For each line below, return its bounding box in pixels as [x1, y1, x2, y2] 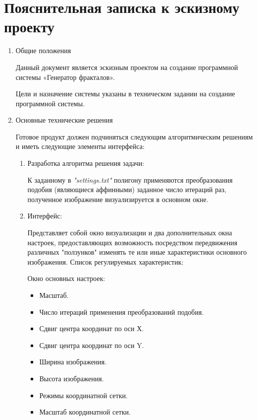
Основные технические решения [15, 115, 113, 125]
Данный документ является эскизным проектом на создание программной [15, 62, 238, 72]
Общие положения [15, 45, 71, 56]
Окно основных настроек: [27, 273, 105, 283]
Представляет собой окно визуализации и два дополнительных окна [27, 227, 232, 238]
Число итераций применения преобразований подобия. [39, 306, 204, 317]
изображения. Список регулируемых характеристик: [27, 256, 184, 267]
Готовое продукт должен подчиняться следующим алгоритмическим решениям [15, 131, 253, 141]
